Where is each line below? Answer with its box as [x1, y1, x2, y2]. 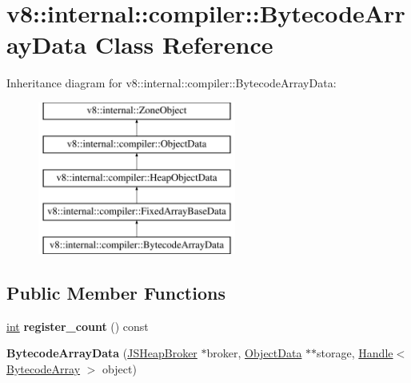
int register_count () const [6, 317, 149, 334]
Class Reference [94, 28, 273, 61]
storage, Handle [317, 345, 393, 361]
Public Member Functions [6, 280, 225, 304]
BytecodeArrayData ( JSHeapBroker [6, 345, 198, 361]
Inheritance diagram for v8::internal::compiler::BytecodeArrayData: [6, 75, 337, 91]
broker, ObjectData [206, 345, 302, 361]
